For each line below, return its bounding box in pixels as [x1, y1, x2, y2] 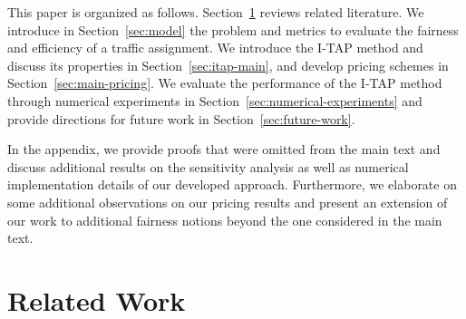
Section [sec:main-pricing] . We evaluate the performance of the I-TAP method [7, 73, 442, 92]
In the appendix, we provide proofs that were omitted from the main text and [7, 140, 441, 159]
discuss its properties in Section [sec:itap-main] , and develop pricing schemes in [7, 55, 449, 74]
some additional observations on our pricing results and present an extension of [7, 192, 448, 211]
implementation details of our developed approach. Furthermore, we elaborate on [7, 175, 457, 194]
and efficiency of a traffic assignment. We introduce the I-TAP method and [7, 38, 423, 57]
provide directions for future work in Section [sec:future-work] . [7, 109, 355, 128]
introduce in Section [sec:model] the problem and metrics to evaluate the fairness [7, 20, 459, 39]
